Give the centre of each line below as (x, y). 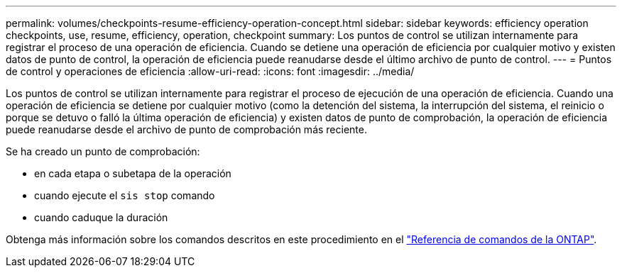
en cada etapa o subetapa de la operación (133, 173)
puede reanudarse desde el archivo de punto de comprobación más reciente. (186, 129)
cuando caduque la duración (101, 217)
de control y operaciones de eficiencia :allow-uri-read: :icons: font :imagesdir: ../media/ (210, 71)
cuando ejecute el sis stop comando (125, 195)
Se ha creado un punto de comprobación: (103, 151)
